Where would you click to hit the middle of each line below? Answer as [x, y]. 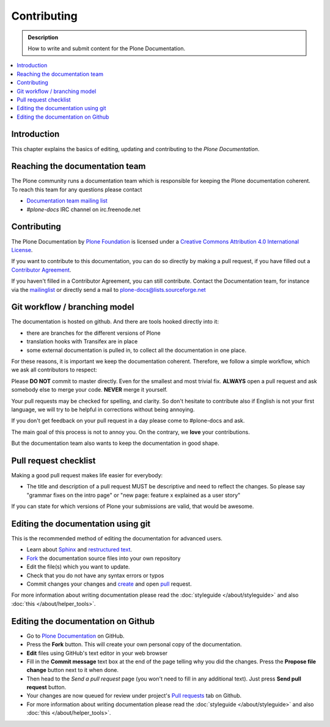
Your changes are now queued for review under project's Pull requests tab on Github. [134, 696]
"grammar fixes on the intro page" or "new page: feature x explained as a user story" [134, 495]
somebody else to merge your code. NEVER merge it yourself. [90, 390]
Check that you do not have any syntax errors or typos [95, 575]
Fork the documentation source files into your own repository [104, 558]
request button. [46, 687]
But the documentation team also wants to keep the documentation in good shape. [115, 443]
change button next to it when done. [73, 670]
